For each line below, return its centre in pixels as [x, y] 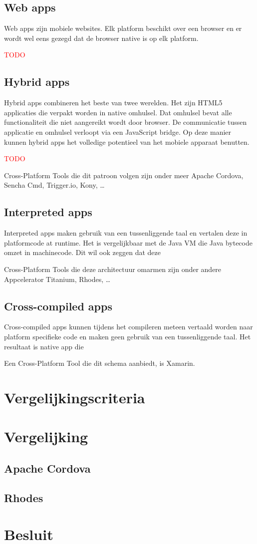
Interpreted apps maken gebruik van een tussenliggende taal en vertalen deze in [126, 233]
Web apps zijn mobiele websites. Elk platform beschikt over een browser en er [123, 28]
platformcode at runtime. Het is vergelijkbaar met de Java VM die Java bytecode [128, 242]
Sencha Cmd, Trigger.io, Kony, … [54, 185]
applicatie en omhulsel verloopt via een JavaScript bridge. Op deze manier [118, 132]
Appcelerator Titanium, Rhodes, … [57, 279]
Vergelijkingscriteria [75, 397]
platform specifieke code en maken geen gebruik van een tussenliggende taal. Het [128, 336]
